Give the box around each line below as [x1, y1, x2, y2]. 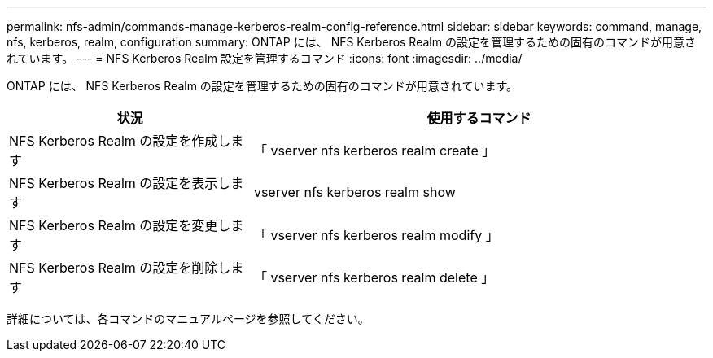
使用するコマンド [426, 110, 531, 126]
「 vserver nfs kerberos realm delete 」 [253, 269, 495, 286]
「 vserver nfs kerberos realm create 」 [253, 142, 496, 159]
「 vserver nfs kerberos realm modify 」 [253, 227, 499, 243]
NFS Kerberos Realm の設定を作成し [9, 133, 231, 149]
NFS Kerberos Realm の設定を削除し [9, 260, 231, 276]
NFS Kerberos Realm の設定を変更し [9, 217, 231, 234]
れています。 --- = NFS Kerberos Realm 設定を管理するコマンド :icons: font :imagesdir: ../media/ [7, 51, 523, 65]
